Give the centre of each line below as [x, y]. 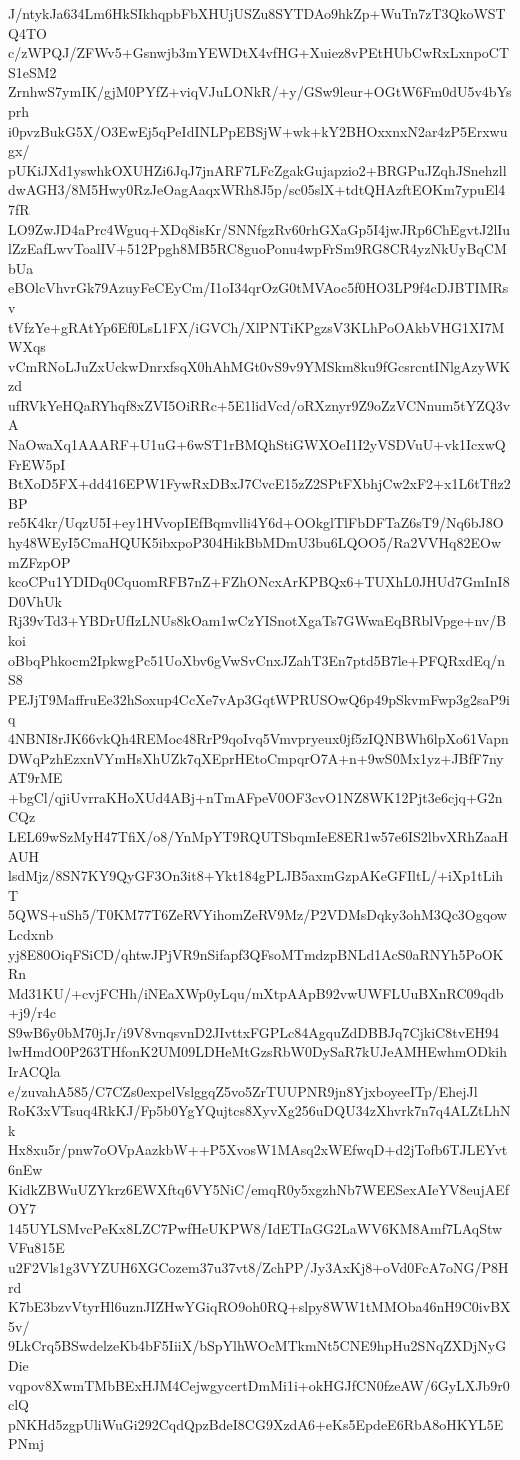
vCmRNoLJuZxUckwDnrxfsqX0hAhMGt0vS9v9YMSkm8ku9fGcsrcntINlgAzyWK [259, 365]
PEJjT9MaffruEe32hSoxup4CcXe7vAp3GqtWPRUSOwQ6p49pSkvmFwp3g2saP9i [259, 698]
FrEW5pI [37, 463]
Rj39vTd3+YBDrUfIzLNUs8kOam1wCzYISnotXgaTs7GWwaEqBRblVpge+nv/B [257, 620]
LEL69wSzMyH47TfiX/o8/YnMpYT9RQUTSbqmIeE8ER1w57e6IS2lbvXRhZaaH [258, 835]
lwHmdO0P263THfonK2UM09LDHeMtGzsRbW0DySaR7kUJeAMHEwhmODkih [257, 1051]
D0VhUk [35, 600]
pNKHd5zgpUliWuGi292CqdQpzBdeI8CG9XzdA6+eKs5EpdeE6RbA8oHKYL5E [256, 1423]
